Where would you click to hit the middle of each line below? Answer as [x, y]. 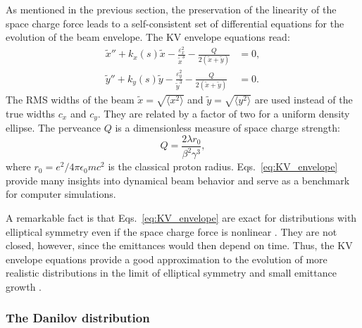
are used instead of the [304, 99]
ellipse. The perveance [54, 128]
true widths [31, 113]
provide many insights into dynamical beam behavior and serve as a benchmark [178, 180]
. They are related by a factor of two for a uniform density [224, 113]
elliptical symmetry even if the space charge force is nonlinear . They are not [171, 231]
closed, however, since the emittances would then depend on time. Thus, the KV [179, 245]
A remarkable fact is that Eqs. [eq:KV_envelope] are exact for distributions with [181, 217]
